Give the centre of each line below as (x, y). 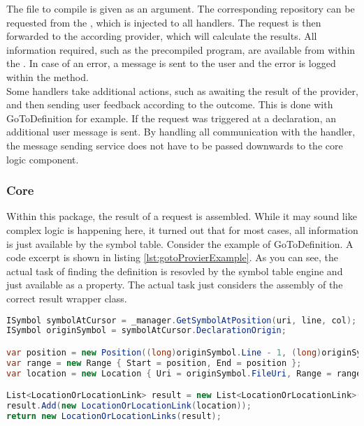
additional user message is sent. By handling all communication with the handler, (181, 132)
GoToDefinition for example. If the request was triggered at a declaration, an (171, 118)
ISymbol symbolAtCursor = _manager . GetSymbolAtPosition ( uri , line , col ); (182, 320)
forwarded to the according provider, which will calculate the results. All (162, 36)
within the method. (48, 76)
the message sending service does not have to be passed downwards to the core (175, 145)
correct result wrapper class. (67, 298)
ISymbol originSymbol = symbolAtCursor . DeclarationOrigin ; (146, 331)
